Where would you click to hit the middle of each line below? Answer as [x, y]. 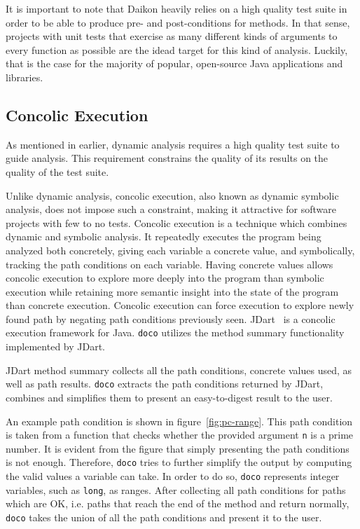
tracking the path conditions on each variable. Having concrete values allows [169, 264]
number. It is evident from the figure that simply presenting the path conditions [178, 448]
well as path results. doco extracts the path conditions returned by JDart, [165, 384]
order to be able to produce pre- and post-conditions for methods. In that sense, [178, 22]
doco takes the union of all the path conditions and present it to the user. [164, 517]
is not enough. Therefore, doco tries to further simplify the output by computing [179, 462]
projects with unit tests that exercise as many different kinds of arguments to [172, 36]
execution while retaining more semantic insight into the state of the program [172, 291]
